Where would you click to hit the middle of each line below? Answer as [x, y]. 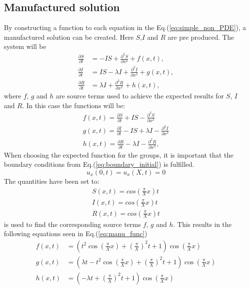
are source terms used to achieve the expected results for [140, 96]
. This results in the [203, 224]
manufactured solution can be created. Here [69, 37]
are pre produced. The [201, 37]
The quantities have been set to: [52, 181]
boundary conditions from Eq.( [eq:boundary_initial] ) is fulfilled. [99, 164]
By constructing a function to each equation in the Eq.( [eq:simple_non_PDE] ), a [125, 27]
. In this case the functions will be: [74, 105]
